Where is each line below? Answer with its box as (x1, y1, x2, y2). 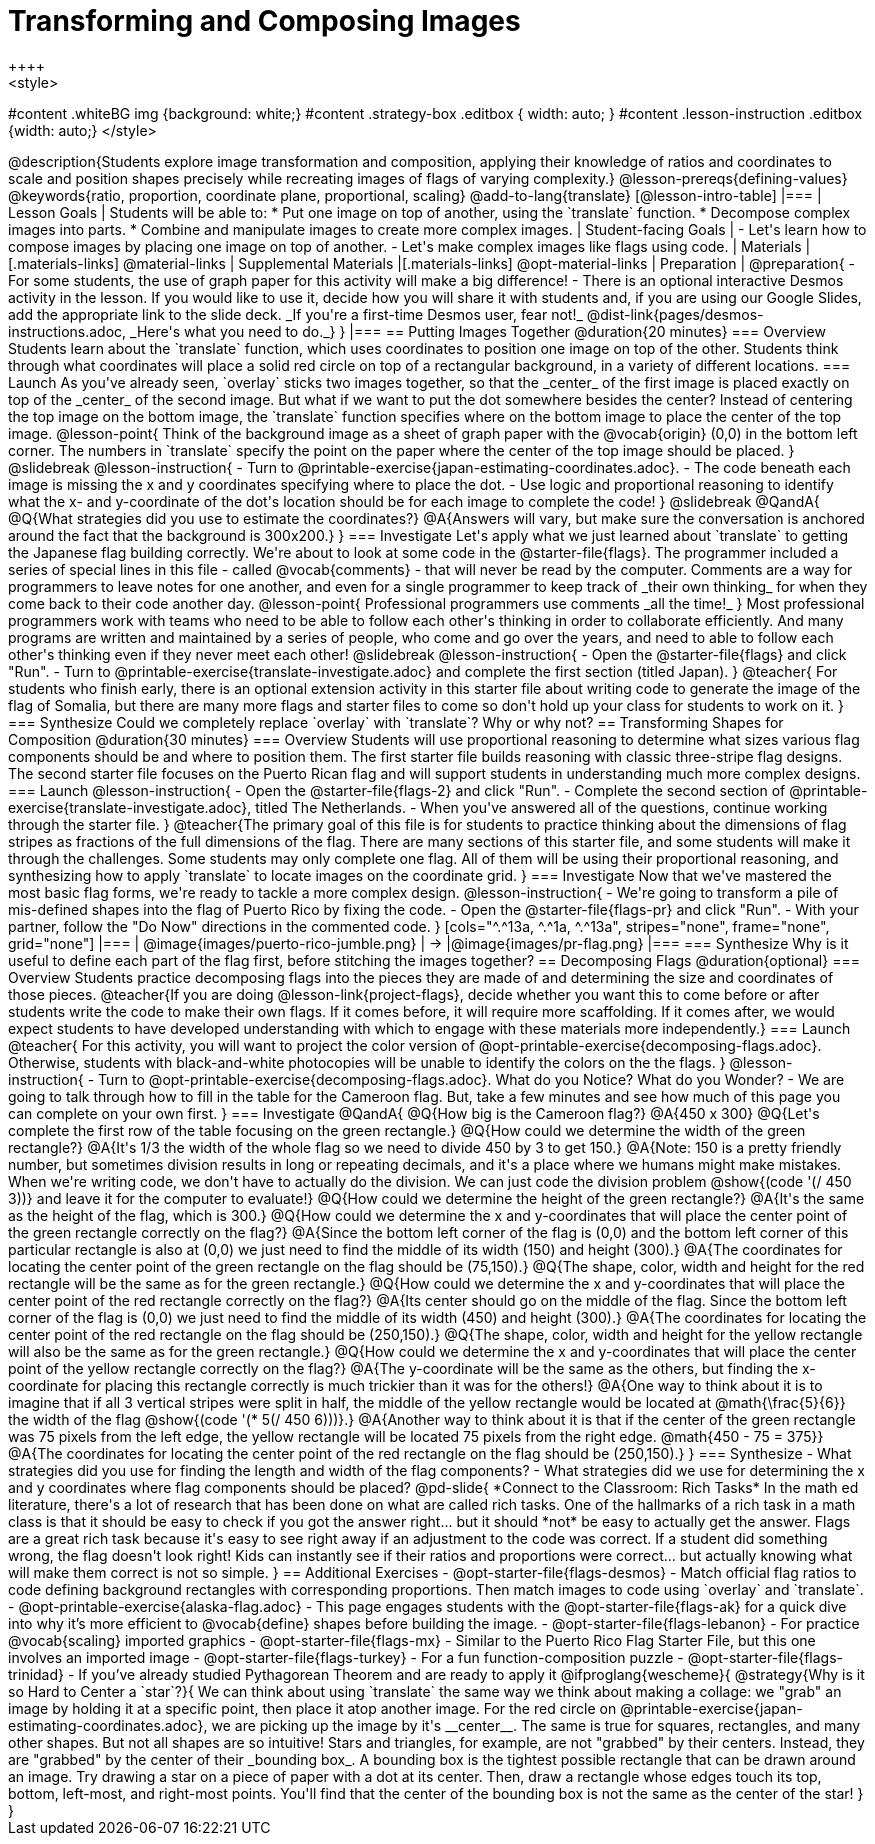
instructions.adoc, (8, 322, 127, 340)
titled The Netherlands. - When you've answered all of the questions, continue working (255, 798, 828, 816)
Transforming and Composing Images (8, 4, 521, 38)
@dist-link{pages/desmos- (586, 305, 764, 323)
